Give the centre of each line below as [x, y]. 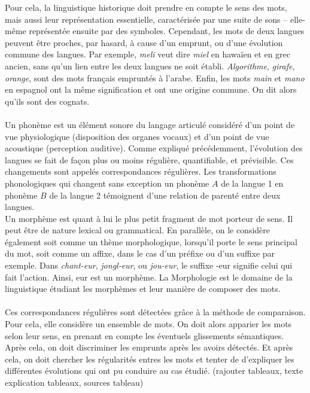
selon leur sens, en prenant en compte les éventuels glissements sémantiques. [145, 335]
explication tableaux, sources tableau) [74, 382]
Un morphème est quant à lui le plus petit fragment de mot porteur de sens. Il [149, 218]
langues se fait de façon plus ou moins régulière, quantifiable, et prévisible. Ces [149, 159]
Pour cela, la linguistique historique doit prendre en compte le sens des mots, [146, 7]
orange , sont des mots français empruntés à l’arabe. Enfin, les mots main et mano [155, 77]
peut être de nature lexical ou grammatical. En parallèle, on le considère [138, 230]
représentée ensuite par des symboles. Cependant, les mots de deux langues [167, 31]
